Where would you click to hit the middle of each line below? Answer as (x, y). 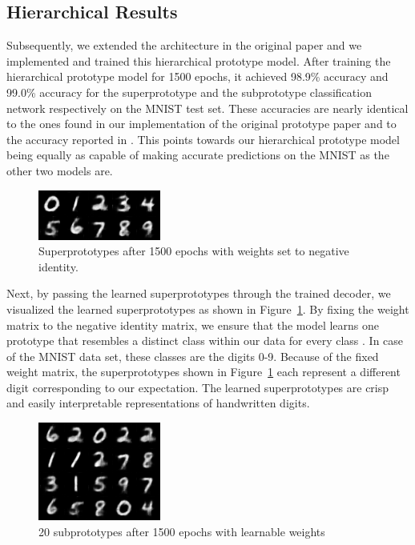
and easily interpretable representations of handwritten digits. (158, 403)
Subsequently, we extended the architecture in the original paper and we (184, 45)
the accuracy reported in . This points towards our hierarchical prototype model (203, 139)
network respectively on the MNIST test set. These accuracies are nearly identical (207, 108)
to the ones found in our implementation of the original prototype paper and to (201, 124)
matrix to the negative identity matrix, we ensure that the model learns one (193, 325)
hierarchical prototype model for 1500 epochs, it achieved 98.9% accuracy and (197, 76)
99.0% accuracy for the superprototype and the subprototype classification (189, 92)
